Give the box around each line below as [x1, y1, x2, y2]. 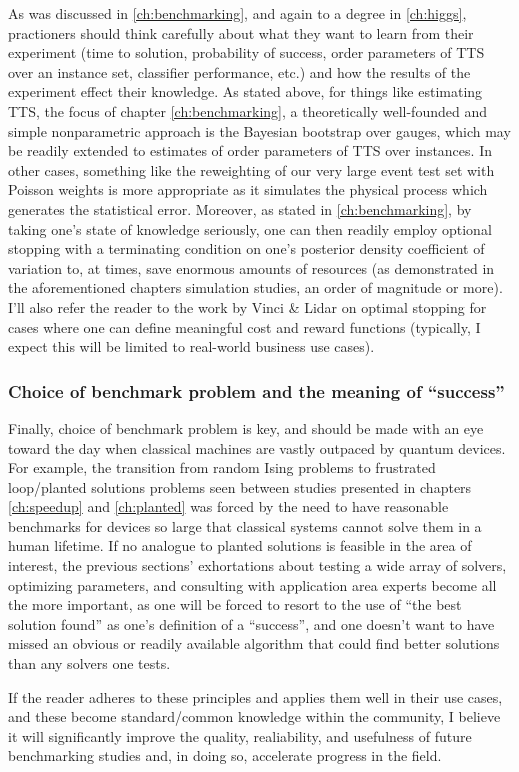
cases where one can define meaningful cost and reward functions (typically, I [8, 316, 481, 337]
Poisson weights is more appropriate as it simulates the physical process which [8, 179, 488, 200]
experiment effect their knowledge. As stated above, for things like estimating [8, 81, 483, 102]
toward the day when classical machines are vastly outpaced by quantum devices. [8, 437, 506, 458]
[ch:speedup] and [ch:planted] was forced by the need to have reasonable [8, 496, 449, 517]
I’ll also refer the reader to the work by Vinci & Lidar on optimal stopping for [8, 296, 487, 317]
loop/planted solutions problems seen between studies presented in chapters [8, 476, 472, 497]
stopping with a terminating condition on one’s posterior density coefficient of [8, 238, 485, 259]
